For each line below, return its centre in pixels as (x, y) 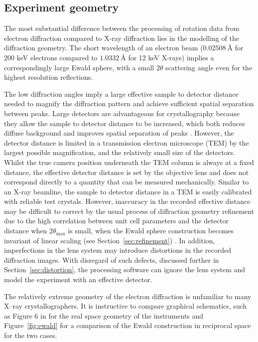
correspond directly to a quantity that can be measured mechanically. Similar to (127, 182)
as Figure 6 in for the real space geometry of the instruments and (104, 315)
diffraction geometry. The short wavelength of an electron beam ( (104, 48)
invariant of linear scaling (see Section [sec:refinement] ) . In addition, (110, 240)
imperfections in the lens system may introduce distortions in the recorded (118, 250)
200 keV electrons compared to (51, 57)
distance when (26, 231)
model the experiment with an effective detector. (78, 279)
